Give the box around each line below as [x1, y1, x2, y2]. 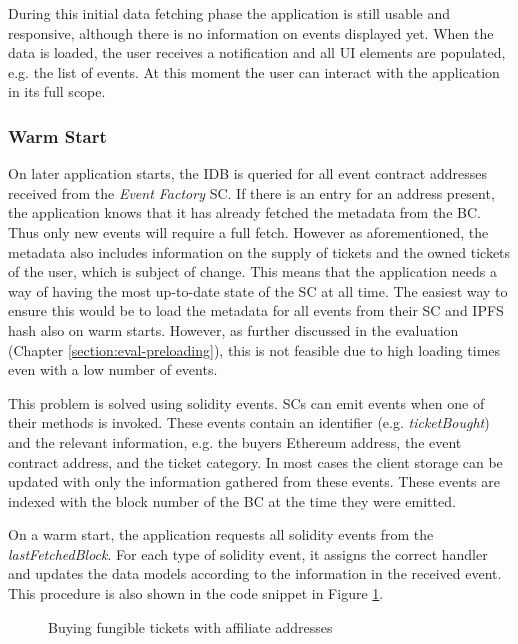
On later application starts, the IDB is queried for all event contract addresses [8, 163, 488, 184]
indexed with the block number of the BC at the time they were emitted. [8, 490, 456, 511]
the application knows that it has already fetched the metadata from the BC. [8, 202, 481, 223]
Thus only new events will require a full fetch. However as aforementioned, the [8, 221, 489, 242]
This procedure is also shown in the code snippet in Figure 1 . [8, 583, 384, 604]
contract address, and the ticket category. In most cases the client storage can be [8, 451, 503, 472]
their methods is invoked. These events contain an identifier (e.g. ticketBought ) [8, 412, 490, 433]
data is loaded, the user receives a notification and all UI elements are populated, [8, 42, 506, 63]
